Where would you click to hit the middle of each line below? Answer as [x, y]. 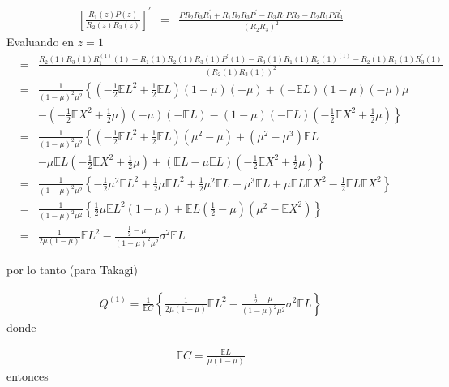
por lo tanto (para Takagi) [72, 269]
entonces [28, 376]
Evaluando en [41, 42]
